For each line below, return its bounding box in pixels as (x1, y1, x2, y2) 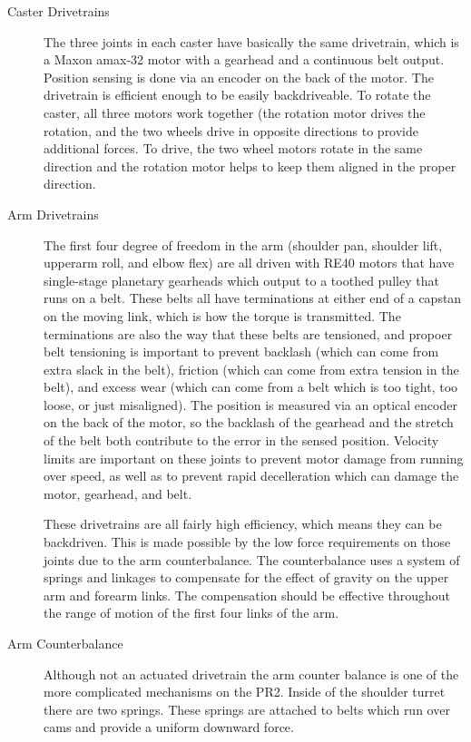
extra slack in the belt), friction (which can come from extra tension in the (44, 359, 459, 378)
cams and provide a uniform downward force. (44, 718, 294, 737)
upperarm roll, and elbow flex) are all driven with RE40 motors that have (44, 253, 455, 272)
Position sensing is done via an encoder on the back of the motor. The (44, 67, 434, 86)
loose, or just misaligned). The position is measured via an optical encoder (44, 395, 457, 414)
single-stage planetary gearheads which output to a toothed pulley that (44, 270, 439, 289)
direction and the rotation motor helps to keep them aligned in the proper (44, 156, 456, 175)
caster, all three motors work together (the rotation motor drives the (44, 103, 426, 122)
